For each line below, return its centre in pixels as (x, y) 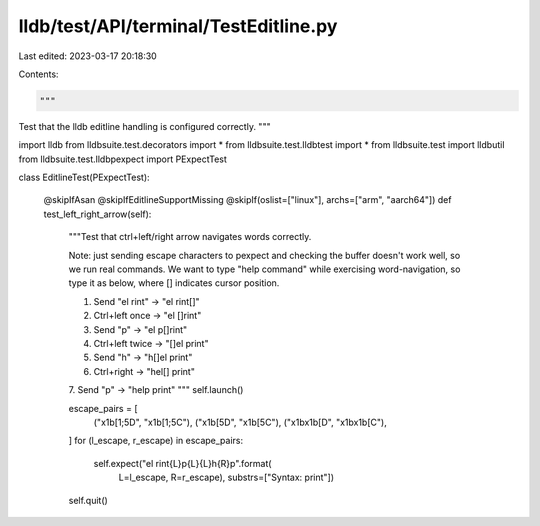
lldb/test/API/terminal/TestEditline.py (178, 26)
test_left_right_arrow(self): (97, 214)
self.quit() (88, 500)
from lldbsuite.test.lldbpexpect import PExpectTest (122, 159)
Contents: (38, 74)
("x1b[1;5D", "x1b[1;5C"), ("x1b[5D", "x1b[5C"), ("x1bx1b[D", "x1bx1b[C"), (240, 422)
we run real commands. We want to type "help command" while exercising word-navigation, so (264, 269)
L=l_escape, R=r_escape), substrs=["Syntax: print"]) (226, 477)
